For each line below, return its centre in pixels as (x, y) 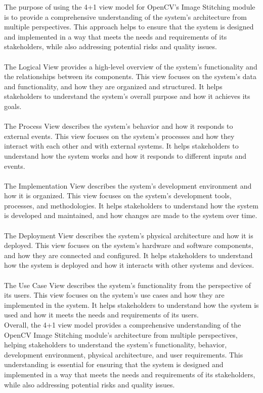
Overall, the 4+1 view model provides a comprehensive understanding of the (123, 325)
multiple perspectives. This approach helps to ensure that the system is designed (129, 27)
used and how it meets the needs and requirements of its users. (101, 315)
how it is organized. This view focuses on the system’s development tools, (118, 195)
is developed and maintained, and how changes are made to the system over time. (131, 215)
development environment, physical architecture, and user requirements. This (124, 354)
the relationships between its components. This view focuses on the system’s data (130, 76)
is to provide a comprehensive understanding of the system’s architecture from (125, 16)
